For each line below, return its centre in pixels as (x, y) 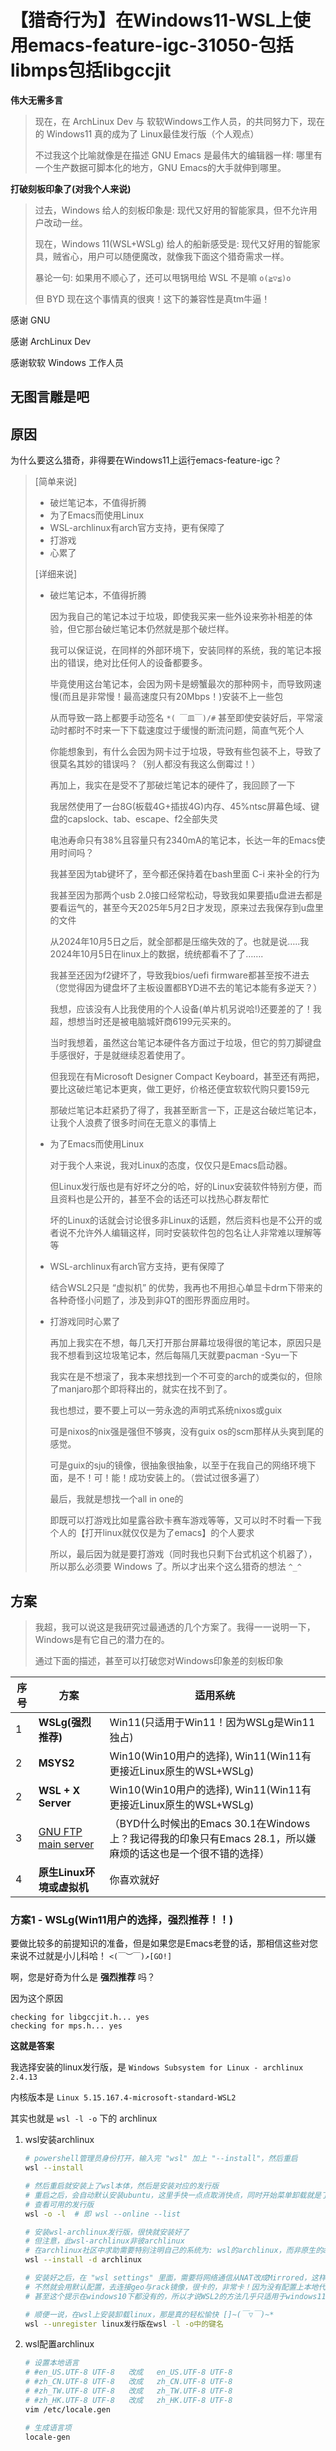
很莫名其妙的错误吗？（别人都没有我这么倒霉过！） (155, 764)
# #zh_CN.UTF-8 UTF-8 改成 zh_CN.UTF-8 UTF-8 (128, 2382)
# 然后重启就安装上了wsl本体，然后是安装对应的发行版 (122, 2186)
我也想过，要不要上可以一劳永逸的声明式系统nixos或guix (166, 1410)
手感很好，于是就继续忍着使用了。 (120, 1055)
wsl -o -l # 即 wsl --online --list (102, 2214)
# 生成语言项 (48, 2427)
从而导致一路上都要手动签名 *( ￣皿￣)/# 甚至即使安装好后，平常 (182, 718)
